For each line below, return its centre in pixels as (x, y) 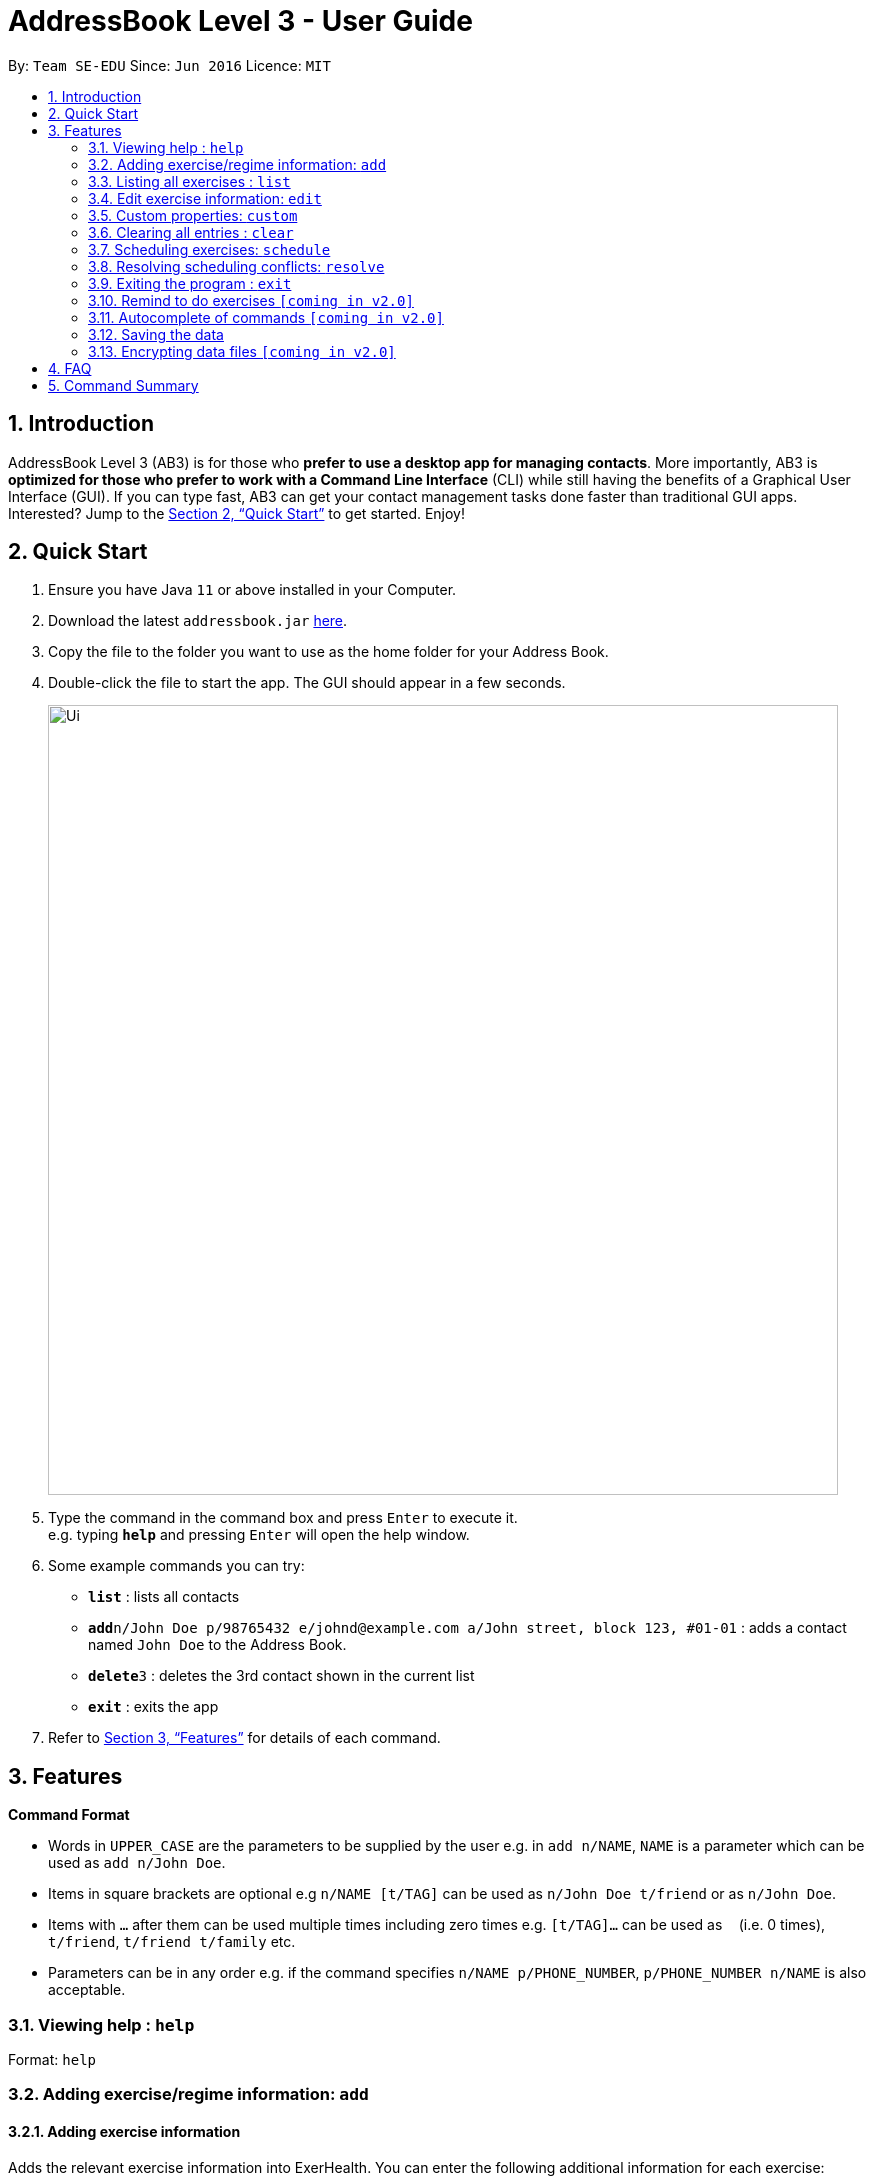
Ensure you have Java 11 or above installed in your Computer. (252, 590)
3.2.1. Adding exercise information (124, 2132)
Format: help (52, 2060)
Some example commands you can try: (176, 1566)
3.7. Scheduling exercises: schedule (209, 249)
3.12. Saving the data (156, 334)
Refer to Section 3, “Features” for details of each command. (244, 1738)
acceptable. (87, 1990)
